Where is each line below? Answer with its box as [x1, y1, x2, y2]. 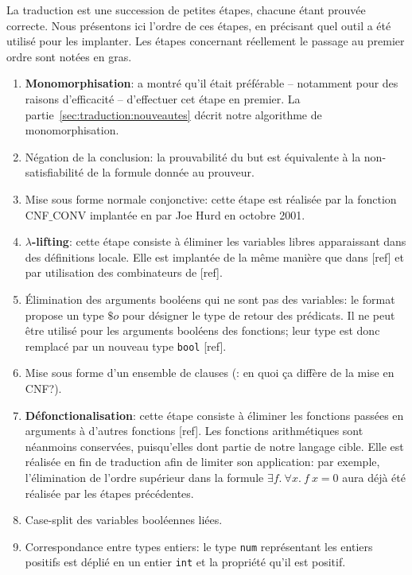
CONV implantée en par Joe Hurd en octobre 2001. [52, 206, 305, 223]
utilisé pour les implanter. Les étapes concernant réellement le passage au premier [6, 33, 405, 49]
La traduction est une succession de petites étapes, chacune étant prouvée [6, 2, 366, 17]
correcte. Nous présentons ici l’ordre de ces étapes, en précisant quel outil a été [6, 17, 391, 33]
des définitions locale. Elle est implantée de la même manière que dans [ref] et [25, 248, 404, 265]
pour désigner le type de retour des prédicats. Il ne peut [122, 306, 395, 323]
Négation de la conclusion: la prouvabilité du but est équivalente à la [25, 148, 361, 165]
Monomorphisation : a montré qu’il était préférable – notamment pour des [25, 75, 398, 91]
